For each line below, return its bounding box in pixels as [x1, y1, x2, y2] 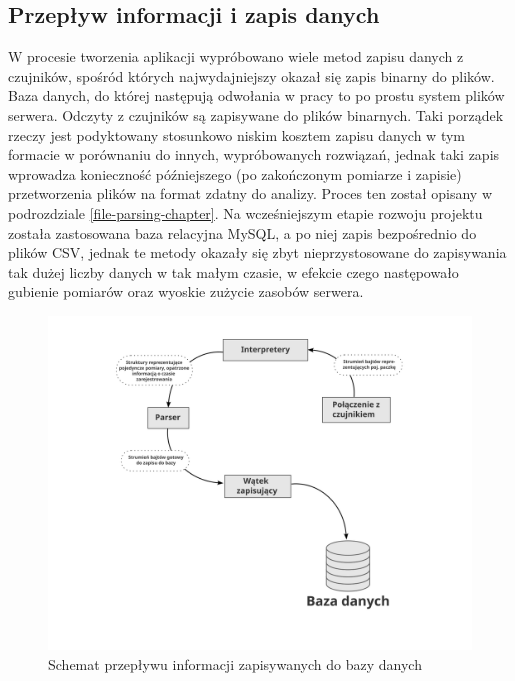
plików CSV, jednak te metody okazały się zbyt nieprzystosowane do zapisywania [8, 242, 507, 263]
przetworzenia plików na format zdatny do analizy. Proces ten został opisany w [8, 183, 492, 204]
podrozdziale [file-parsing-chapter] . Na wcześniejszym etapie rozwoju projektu [8, 202, 483, 223]
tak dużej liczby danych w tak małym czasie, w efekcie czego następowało [8, 261, 459, 282]
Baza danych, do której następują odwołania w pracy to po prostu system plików [8, 85, 505, 106]
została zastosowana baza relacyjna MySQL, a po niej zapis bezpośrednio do [8, 222, 477, 243]
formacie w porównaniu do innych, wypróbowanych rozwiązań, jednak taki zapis [8, 144, 500, 165]
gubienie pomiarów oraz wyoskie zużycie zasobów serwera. [8, 281, 364, 302]
